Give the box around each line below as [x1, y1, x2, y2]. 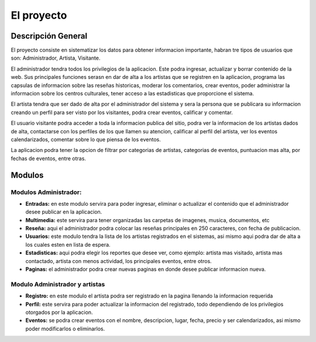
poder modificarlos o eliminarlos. [25, 325, 105, 332]
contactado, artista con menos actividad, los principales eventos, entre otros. [25, 257, 212, 264]
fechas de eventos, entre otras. [11, 155, 86, 162]
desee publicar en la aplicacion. [25, 208, 102, 216]
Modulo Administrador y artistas [11, 280, 105, 288]
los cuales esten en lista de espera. [25, 241, 111, 248]
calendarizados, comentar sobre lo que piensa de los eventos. [11, 136, 161, 143]
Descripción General [11, 31, 88, 41]
